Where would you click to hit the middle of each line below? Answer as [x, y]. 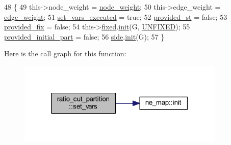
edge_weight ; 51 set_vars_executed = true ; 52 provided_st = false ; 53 [116, 16]
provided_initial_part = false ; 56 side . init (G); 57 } [84, 36]
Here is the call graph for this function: [65, 53]
